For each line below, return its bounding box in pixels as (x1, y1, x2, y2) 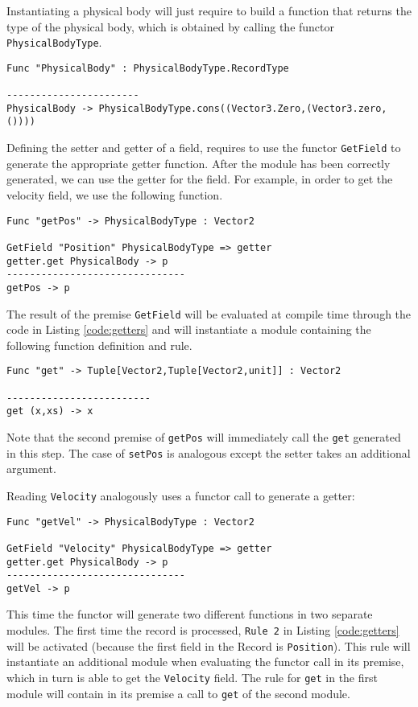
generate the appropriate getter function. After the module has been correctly (6, 154, 391, 171)
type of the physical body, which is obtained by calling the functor (6, 18, 335, 35)
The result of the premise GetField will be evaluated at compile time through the (6, 305, 412, 322)
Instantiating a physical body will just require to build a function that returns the (6, 2, 412, 18)
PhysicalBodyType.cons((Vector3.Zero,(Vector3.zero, (98, 102, 387, 114)
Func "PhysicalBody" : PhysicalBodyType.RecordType (6, 62, 289, 74)
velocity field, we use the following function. (6, 186, 223, 203)
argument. (6, 460, 56, 477)
